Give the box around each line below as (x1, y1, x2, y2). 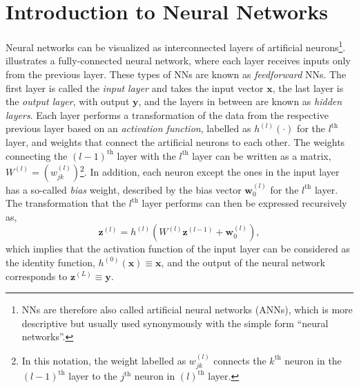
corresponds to (6, 268, 68, 283)
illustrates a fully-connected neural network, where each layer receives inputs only (6, 53, 351, 68)
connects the (213, 353, 266, 367)
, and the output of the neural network (161, 255, 325, 269)
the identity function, (6, 255, 95, 269)
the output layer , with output (6, 94, 130, 109)
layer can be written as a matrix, (192, 148, 331, 163)
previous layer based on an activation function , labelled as (6, 121, 251, 136)
